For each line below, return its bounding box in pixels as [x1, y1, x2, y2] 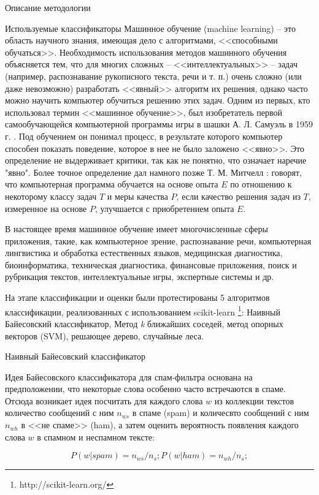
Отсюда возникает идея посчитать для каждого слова [5, 394, 203, 407]
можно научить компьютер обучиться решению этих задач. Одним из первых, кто [5, 94, 310, 107]
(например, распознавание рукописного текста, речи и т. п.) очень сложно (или [5, 69, 302, 82]
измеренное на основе [5, 202, 87, 214]
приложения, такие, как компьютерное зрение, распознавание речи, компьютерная [5, 234, 312, 247]
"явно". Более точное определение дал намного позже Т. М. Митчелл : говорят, [5, 165, 302, 178]
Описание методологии [5, 1, 91, 13]
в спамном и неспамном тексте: [37, 430, 155, 443]
